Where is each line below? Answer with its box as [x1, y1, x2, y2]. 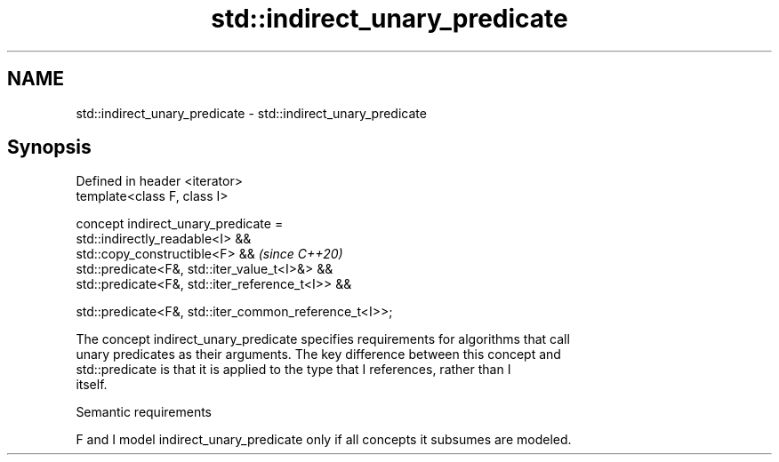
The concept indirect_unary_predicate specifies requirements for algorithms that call [76, 331, 570, 347]
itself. [76, 377, 108, 393]
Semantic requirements [76, 404, 213, 420]
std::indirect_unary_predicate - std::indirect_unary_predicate [76, 105, 427, 121]
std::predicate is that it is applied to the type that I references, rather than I [76, 362, 511, 378]
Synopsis [7, 136, 92, 159]
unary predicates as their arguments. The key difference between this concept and [76, 346, 561, 362]
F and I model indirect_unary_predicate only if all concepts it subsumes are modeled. [76, 432, 572, 448]
